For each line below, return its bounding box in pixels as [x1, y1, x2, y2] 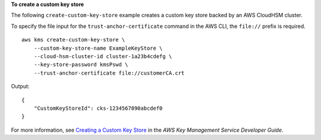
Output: [11, 83, 30, 90]
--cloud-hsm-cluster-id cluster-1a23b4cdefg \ [33, 53, 172, 59]
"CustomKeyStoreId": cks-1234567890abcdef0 [33, 104, 163, 112]
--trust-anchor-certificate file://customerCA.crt [33, 69, 185, 77]
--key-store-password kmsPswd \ [33, 61, 128, 68]
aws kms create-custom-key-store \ [21, 36, 125, 43]
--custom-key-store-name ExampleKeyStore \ [33, 44, 163, 52]
